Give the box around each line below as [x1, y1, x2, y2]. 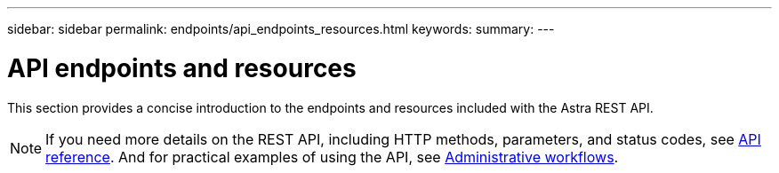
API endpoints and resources [7, 52, 357, 83]
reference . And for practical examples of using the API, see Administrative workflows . [45, 147, 619, 166]
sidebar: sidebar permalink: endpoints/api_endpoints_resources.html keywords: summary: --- [7, 21, 555, 36]
